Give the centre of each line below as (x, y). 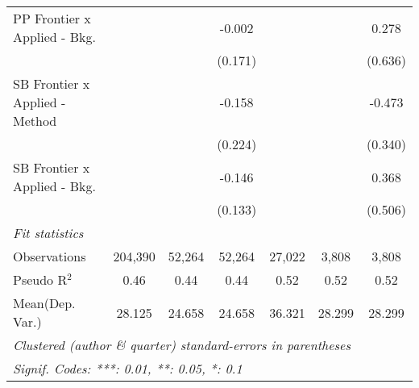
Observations (50, 256)
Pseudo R (40, 280)
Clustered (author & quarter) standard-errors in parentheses (182, 345)
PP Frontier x (52, 18)
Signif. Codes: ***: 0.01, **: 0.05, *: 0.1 (128, 368)
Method (35, 121)
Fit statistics (48, 233)
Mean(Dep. (44, 303)
